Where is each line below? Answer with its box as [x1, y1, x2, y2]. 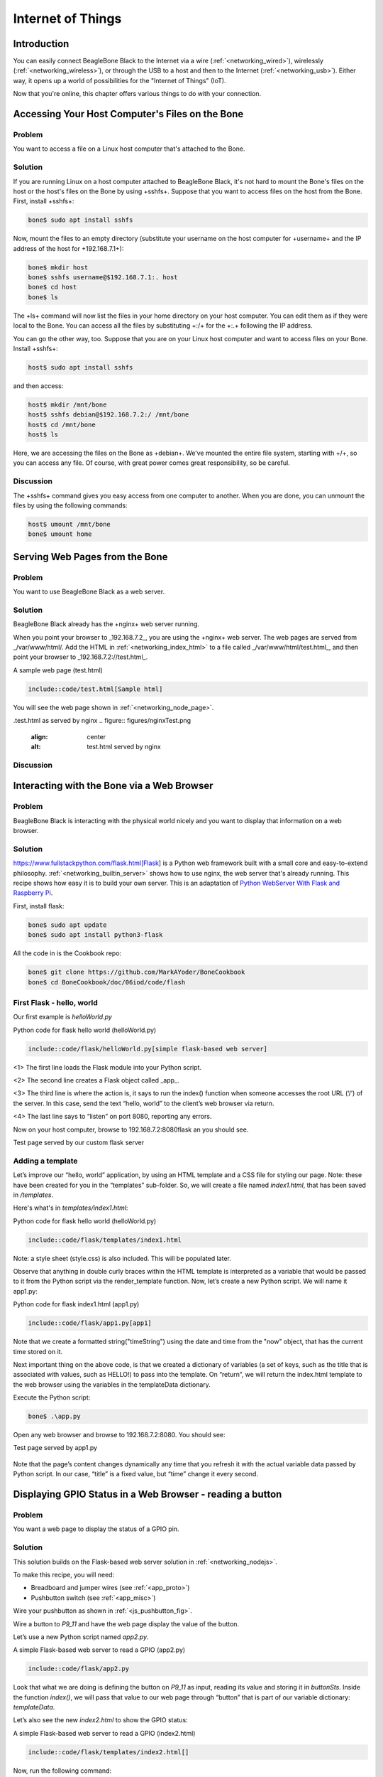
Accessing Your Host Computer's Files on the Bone [13, 108, 244, 120]
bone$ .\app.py [28, 1412, 81, 1421]
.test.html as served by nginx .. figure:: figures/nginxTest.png [13, 716, 191, 725]
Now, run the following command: [13, 1766, 112, 1775]
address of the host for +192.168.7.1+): [13, 244, 124, 252]
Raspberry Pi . [13, 888, 53, 897]
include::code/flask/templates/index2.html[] [28, 1748, 189, 1756]
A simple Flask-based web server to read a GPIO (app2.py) [13, 1646, 186, 1654]
